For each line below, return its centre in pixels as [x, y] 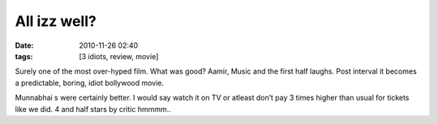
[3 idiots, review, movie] [119, 56]
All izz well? [56, 21]
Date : [24, 45]
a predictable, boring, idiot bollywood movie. [90, 83]
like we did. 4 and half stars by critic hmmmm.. [93, 109]
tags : [24, 56]
